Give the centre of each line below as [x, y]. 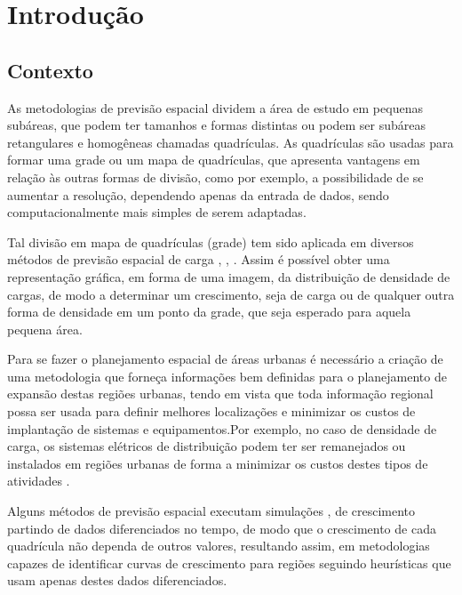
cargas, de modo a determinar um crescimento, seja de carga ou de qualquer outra [231, 294]
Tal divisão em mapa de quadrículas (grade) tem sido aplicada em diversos [211, 241]
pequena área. [45, 329]
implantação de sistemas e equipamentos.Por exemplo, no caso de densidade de [222, 428]
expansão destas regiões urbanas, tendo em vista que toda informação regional [220, 394]
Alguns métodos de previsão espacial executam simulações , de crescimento [211, 511]
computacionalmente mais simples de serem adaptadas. [157, 212]
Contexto [50, 70]
